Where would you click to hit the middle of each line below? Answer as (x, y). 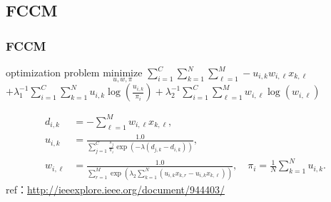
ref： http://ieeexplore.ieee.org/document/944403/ (115, 189)
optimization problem (53, 72)
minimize (123, 74)
